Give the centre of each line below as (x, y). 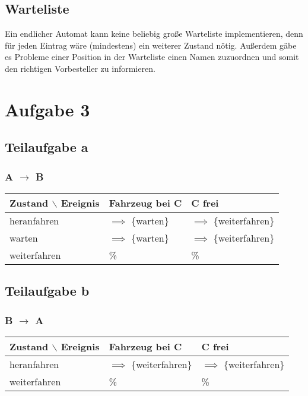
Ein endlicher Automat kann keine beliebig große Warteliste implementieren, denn (154, 34)
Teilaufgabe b (47, 291)
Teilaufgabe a (47, 147)
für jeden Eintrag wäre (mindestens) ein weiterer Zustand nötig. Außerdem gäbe (151, 45)
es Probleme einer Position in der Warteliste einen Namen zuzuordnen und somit (152, 57)
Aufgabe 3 (47, 109)
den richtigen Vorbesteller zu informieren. (80, 68)
